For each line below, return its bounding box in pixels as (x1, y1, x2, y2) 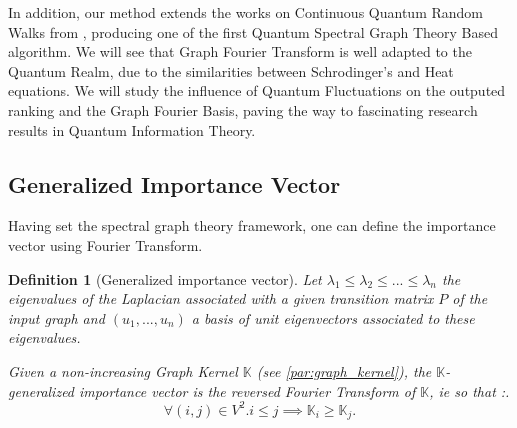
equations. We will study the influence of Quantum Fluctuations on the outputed (8, 80, 506, 101)
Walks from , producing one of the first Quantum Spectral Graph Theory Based (8, 21, 499, 42)
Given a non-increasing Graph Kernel (8, 360, 238, 381)
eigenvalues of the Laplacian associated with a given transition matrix (8, 288, 434, 309)
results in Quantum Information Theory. (8, 119, 256, 140)
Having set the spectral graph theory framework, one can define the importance (8, 215, 496, 236)
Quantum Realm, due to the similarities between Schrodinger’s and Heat (8, 60, 454, 81)
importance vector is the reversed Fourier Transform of (79, 380, 416, 401)
